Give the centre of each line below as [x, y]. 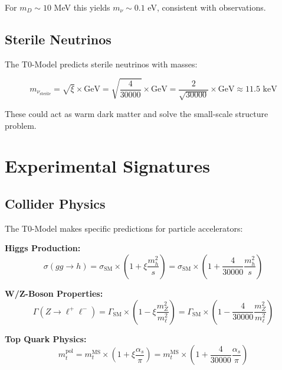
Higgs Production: [43, 248]
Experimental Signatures [107, 166]
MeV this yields [82, 7]
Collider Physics [55, 203]
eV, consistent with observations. [207, 7]
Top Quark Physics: [46, 338]
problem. [21, 125]
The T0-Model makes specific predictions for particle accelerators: [124, 228]
